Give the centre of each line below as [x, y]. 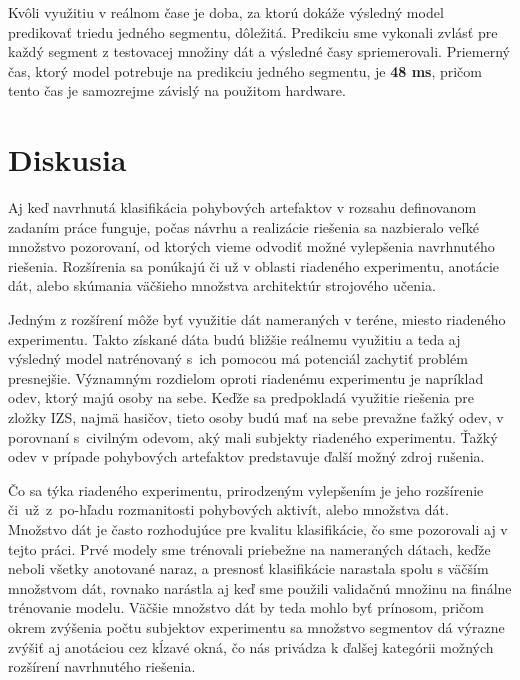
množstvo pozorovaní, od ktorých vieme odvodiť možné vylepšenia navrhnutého [251, 246]
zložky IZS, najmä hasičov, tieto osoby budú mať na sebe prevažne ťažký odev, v [256, 417]
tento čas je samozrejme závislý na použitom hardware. [177, 90]
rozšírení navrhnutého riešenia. [102, 666]
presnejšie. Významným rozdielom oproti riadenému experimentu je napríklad [246, 377]
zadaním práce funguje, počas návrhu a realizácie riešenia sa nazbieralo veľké [243, 226]
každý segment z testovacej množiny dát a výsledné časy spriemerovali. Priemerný [259, 51]
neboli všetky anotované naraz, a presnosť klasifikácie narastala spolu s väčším [248, 568]
